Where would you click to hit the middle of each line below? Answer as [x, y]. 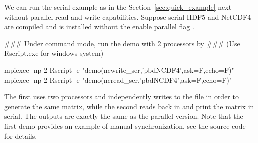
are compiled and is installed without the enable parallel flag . [99, 26]
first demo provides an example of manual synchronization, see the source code [125, 126]
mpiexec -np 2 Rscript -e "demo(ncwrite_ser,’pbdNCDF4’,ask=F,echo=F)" [119, 69]
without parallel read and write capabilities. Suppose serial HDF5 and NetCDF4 [128, 16]
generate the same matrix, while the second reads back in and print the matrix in [129, 106]
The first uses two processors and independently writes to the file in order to [121, 97]
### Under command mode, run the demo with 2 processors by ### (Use [122, 43]
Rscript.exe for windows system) [54, 53]
